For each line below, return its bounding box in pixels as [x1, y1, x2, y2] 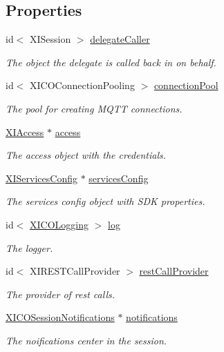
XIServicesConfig [6, 170, 77, 185]
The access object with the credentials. [6, 148, 167, 162]
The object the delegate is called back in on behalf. [6, 55, 216, 69]
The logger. [6, 240, 53, 255]
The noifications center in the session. [6, 333, 167, 347]
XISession [30, 32, 71, 46]
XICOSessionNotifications [6, 310, 115, 324]
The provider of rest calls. [6, 286, 115, 301]
